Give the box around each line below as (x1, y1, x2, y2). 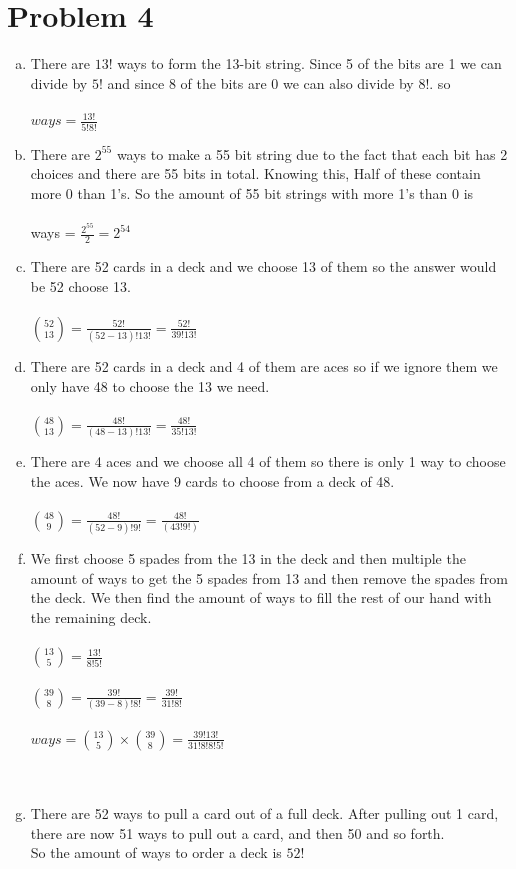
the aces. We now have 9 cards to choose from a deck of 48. (30, 470, 395, 491)
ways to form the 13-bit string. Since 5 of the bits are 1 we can (117, 53, 502, 74)
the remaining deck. (30, 607, 152, 628)
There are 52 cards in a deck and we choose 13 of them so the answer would (30, 256, 497, 277)
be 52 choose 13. (30, 275, 131, 296)
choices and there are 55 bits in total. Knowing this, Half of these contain (30, 163, 481, 184)
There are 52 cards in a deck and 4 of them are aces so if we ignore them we (30, 356, 498, 377)
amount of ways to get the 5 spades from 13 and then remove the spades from (30, 567, 509, 588)
